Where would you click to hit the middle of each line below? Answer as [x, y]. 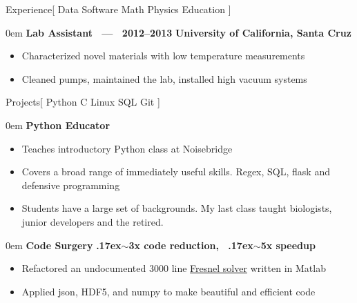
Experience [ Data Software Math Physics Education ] [118, 9]
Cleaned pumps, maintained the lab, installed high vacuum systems [164, 78]
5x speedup [288, 245]
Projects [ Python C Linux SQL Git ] [83, 102]
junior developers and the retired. [93, 221]
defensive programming [71, 185]
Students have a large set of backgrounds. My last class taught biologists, [177, 208]
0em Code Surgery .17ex [64, 245]
